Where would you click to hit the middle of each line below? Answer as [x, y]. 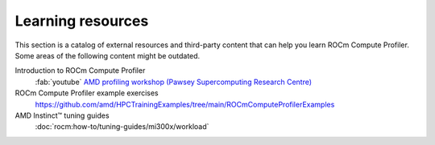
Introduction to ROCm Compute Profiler [80, 70]
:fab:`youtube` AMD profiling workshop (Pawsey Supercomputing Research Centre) [174, 82]
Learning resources [82, 21]
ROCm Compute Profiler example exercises [87, 93]
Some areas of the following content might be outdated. [108, 55]
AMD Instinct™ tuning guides [62, 115]
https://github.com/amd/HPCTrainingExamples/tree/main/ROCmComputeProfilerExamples [185, 104]
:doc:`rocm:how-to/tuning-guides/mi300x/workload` [122, 127]
